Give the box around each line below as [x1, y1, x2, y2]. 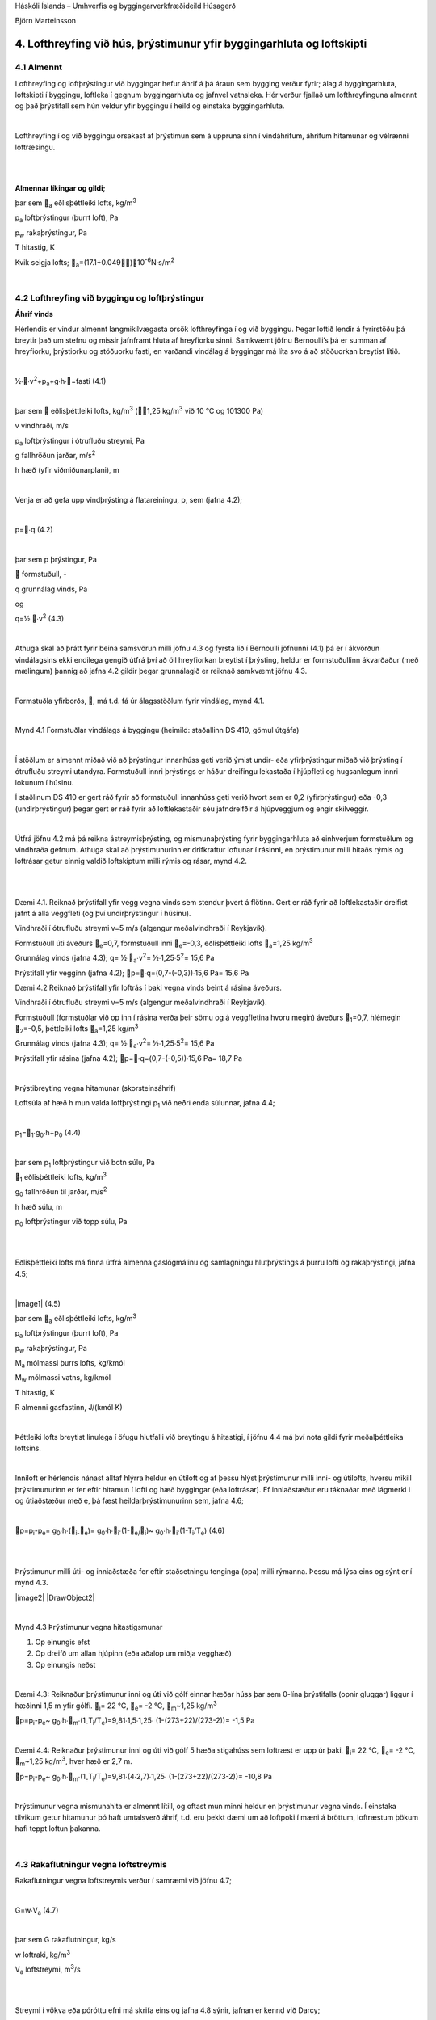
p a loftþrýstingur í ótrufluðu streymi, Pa [15, 436, 145, 448]
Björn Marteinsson [15, 16, 77, 26]
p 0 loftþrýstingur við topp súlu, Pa [15, 1217, 128, 1228]
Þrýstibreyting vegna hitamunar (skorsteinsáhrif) [15, 1083, 177, 1092]
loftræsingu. [15, 142, 56, 152]
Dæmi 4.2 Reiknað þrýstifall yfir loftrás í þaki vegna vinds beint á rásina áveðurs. [15, 983, 283, 992]
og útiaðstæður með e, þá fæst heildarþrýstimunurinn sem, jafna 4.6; [15, 1496, 244, 1505]
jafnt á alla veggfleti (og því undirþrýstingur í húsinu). [15, 908, 191, 918]
